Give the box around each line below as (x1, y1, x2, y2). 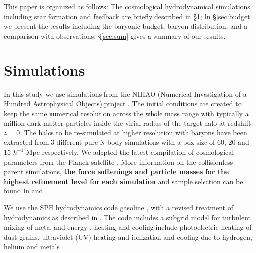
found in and (4, 186, 43, 196)
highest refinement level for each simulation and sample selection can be (4, 176, 243, 186)
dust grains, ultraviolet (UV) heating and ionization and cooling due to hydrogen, (4, 231, 252, 242)
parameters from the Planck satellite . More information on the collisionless (4, 156, 233, 167)
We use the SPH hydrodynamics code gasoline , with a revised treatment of (4, 202, 234, 213)
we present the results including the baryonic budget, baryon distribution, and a (4, 21, 248, 31)
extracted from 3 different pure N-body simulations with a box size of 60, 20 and (4, 137, 249, 147)
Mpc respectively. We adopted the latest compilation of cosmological (26, 147, 234, 157)
